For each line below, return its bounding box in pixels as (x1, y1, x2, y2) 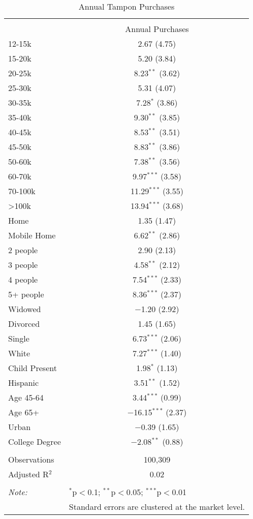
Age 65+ (8, 406, 39, 418)
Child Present (8, 362, 57, 374)
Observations (8, 453, 54, 465)
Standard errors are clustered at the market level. (69, 501, 245, 512)
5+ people (8, 288, 44, 300)
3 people (8, 259, 38, 270)
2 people (8, 244, 38, 256)
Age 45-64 (8, 391, 44, 403)
